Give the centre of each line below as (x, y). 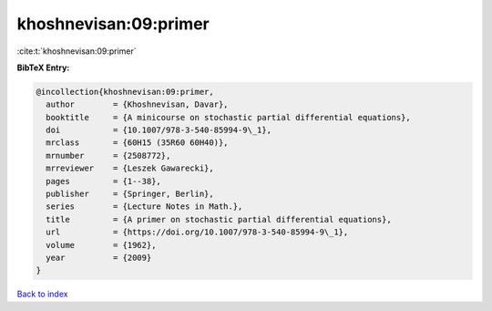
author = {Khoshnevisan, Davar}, (137, 104)
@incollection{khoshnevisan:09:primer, (125, 92)
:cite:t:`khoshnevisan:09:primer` (77, 51)
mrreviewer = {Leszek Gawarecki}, (130, 168)
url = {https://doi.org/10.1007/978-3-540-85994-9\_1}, (197, 232)
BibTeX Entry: (43, 67)
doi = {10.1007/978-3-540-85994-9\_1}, (159, 130)
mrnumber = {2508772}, (108, 155)
